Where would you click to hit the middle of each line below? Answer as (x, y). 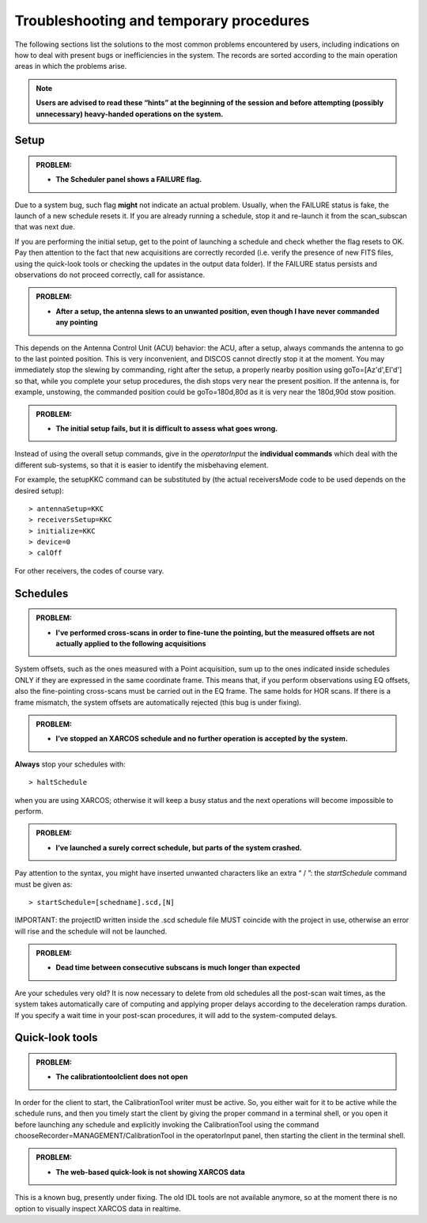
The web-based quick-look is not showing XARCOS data (150, 1172)
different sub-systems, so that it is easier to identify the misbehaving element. (142, 465)
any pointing (77, 322)
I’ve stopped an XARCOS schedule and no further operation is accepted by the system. (202, 739)
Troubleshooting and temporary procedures (162, 21)
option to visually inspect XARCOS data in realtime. (98, 1208)
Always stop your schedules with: (70, 764)
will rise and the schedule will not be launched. (91, 931)
